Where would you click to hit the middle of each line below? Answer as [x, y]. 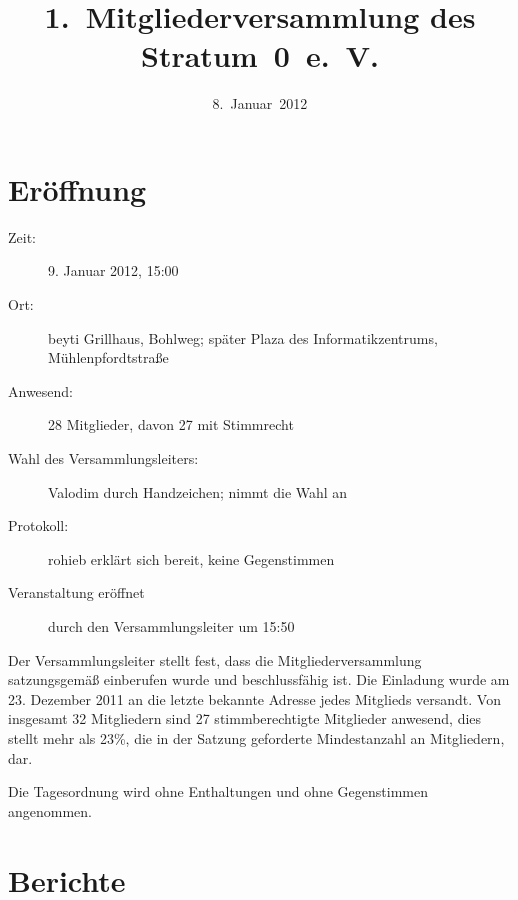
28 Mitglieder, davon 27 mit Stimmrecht [171, 424]
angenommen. [50, 810]
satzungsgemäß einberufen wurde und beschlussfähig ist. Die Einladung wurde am [259, 679]
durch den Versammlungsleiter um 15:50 [171, 625]
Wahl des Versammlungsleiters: [103, 458]
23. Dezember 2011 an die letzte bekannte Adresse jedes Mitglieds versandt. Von [254, 698]
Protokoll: [38, 525]
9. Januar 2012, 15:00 [113, 270]
